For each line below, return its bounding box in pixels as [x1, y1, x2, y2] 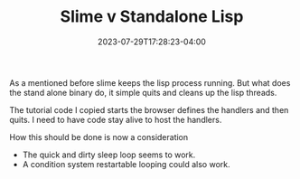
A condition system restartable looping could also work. [22, 158, 230, 169]
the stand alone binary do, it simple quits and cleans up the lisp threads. [9, 87, 277, 98]
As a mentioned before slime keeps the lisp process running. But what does [9, 77, 291, 88]
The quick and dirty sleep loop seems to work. [22, 149, 196, 160]
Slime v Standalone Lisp [60, 6, 244, 27]
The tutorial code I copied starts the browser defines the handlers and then [9, 104, 289, 115]
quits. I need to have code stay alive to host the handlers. [9, 114, 222, 125]
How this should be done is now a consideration [9, 131, 189, 142]
